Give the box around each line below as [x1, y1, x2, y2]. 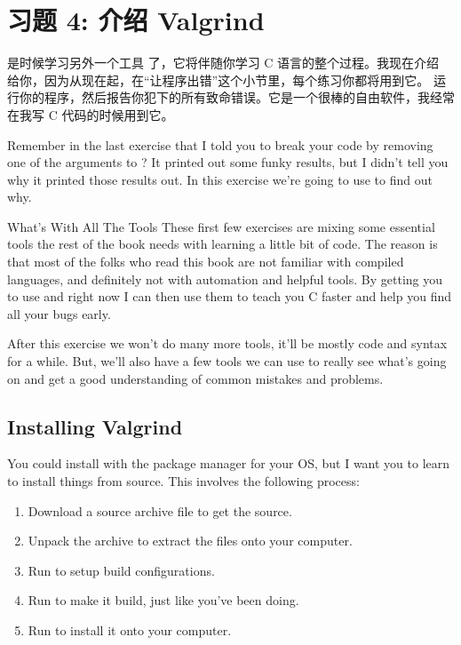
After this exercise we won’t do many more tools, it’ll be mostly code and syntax [7, 334, 448, 353]
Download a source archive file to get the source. [28, 501, 292, 520]
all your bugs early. [7, 304, 111, 322]
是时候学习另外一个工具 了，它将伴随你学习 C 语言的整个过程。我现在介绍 [7, 53, 440, 72]
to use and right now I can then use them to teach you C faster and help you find [7, 287, 452, 306]
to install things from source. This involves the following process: [7, 472, 360, 490]
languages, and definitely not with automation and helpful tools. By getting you [7, 269, 443, 288]
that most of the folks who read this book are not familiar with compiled [7, 252, 404, 271]
